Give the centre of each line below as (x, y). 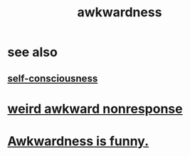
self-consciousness (53, 78)
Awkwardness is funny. (78, 141)
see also (33, 52)
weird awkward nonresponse (95, 109)
